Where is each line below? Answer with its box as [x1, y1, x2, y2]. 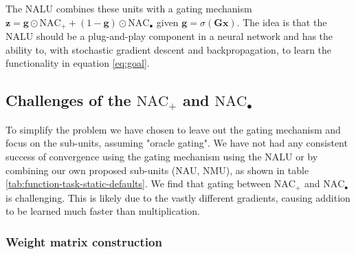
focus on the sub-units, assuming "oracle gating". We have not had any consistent [5, 136, 348, 150]
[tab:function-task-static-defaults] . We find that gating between [5, 176, 271, 191]
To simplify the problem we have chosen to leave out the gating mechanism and [5, 122, 341, 136]
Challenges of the [5, 89, 131, 111]
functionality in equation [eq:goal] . [5, 56, 150, 70]
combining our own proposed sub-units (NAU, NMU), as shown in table [5, 162, 309, 177]
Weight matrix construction [5, 233, 162, 250]
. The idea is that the [236, 14, 327, 29]
